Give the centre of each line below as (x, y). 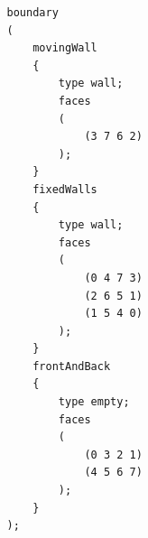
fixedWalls (65, 189)
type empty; (94, 402)
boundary (32, 13)
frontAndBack (72, 366)
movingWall (65, 48)
